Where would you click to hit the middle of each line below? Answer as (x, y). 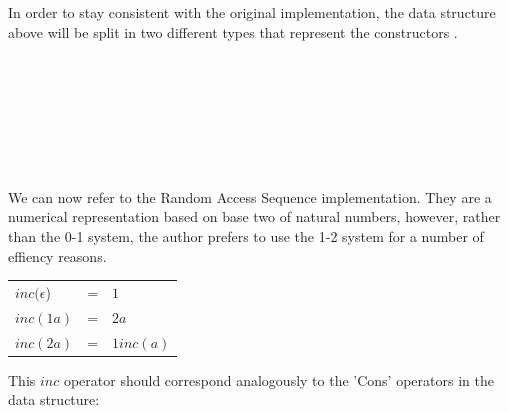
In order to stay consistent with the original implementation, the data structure (252, 12)
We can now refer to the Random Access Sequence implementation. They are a (250, 196)
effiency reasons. (57, 255)
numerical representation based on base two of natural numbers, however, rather (254, 216)
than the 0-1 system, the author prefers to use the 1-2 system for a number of (246, 235)
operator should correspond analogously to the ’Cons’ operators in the (278, 379)
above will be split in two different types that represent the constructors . (233, 31)
